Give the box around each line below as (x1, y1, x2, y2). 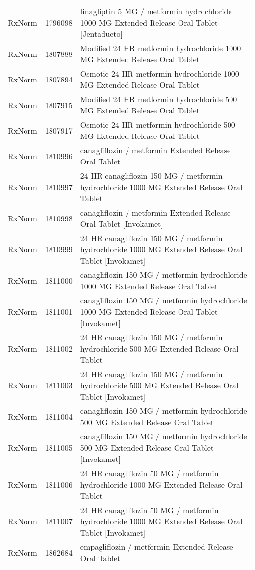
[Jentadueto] (80, 28, 123, 39)
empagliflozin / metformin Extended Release (80, 541, 233, 552)
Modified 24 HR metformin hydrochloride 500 (80, 93, 237, 105)
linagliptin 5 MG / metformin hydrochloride (80, 5, 232, 17)
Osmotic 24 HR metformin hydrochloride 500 (80, 119, 235, 130)
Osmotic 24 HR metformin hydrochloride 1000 (80, 68, 239, 79)
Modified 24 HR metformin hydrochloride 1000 (80, 42, 241, 54)
